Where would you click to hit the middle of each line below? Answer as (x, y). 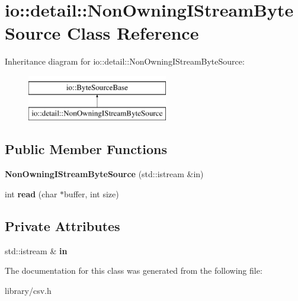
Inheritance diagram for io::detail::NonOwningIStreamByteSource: (125, 61)
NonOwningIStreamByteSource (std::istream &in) (104, 174)
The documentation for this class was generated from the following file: (134, 270)
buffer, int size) (92, 193)
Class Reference (133, 33)
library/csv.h (28, 290)
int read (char (31, 193)
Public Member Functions (86, 149)
